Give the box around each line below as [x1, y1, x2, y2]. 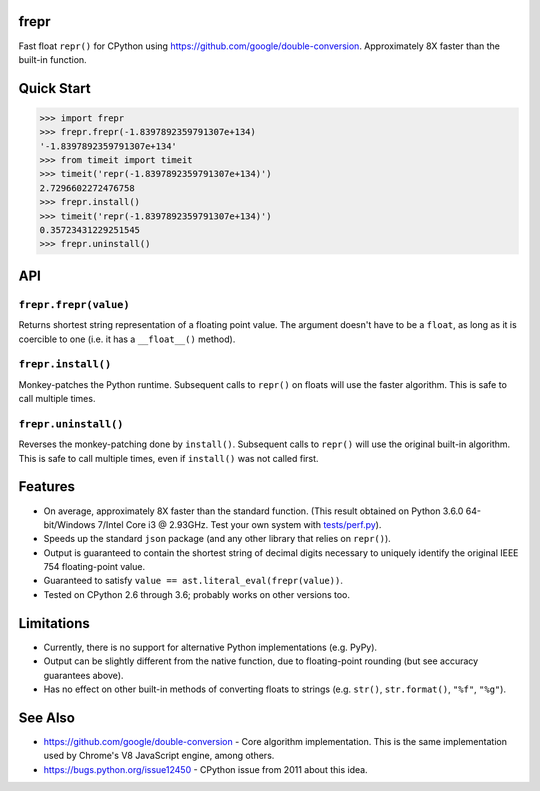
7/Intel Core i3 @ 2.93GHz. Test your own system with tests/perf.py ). [97, 518, 382, 530]
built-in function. [18, 53, 87, 65]
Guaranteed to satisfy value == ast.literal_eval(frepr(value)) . [43, 575, 344, 587]
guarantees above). [43, 669, 124, 681]
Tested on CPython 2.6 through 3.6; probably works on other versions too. [43, 588, 350, 600]
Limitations [18, 615, 90, 632]
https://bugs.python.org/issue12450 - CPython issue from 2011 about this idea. [43, 763, 369, 775]
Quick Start [18, 80, 91, 97]
